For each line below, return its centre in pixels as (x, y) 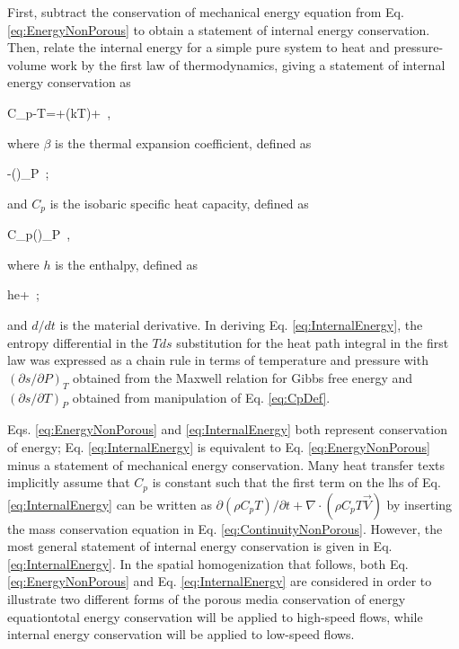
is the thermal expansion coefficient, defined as (183, 142)
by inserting (419, 504)
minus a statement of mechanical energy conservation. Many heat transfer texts (226, 464)
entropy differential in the (78, 342)
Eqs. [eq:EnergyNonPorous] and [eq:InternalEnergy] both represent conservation (227, 429)
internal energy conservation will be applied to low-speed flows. (181, 634)
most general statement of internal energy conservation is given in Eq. (200, 546)
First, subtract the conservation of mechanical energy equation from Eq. (206, 12)
